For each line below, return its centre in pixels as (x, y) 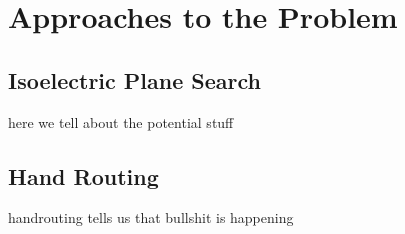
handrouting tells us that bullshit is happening (151, 217)
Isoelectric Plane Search (134, 79)
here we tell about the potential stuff (121, 121)
